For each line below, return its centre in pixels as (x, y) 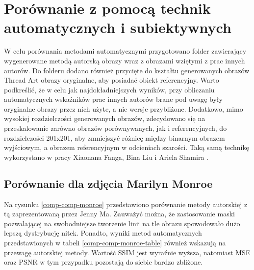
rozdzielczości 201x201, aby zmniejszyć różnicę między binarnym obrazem (114, 137)
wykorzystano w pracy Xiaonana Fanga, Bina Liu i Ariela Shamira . (106, 157)
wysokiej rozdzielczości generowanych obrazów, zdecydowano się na (105, 118)
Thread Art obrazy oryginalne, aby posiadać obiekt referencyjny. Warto (112, 80)
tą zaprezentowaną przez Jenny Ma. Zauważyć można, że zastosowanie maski (119, 214)
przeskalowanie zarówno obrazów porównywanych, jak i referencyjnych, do (115, 128)
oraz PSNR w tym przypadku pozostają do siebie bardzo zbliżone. (103, 262)
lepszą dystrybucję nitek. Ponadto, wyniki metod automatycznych (103, 233)
